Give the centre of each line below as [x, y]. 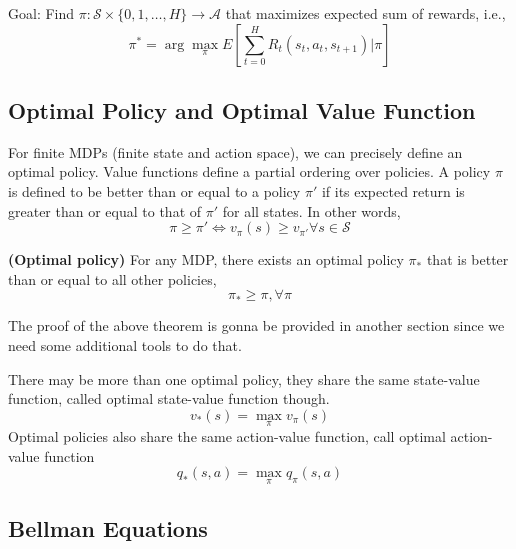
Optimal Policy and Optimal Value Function [242, 109]
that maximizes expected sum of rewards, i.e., [365, 13]
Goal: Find [41, 13]
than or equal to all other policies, [112, 278]
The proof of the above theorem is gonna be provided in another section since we [256, 325]
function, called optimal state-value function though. [169, 398]
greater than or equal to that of [105, 210]
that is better [467, 259]
